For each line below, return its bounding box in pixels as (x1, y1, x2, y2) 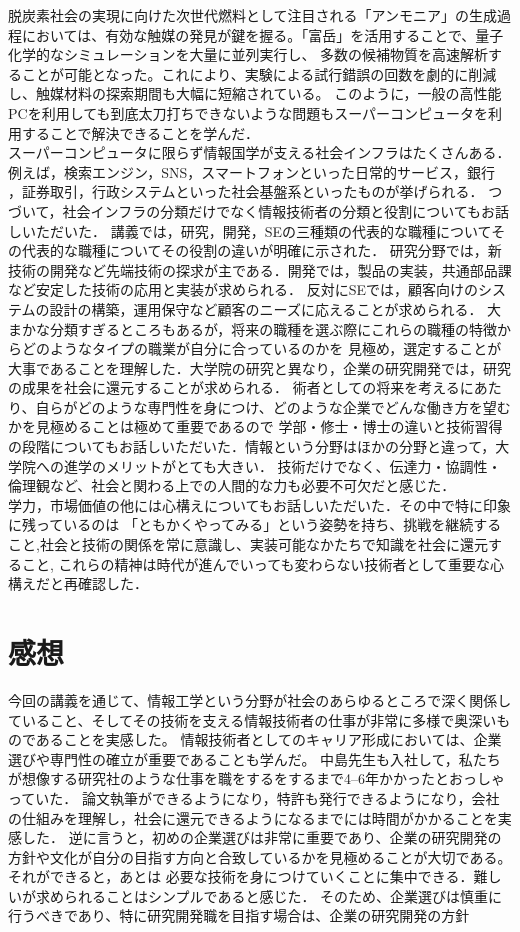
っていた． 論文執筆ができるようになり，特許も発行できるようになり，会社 (8, 787, 500, 808)
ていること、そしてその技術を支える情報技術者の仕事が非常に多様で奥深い (8, 709, 497, 730)
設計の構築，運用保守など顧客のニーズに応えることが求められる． (49, 298, 483, 319)
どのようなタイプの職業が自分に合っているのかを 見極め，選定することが (21, 338, 502, 359)
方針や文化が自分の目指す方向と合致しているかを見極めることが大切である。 (8, 846, 512, 867)
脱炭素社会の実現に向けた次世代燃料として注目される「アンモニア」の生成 (8, 5, 498, 25)
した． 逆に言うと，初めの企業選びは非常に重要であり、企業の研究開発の (21, 827, 502, 848)
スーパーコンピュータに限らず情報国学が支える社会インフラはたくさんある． (8, 142, 511, 163)
